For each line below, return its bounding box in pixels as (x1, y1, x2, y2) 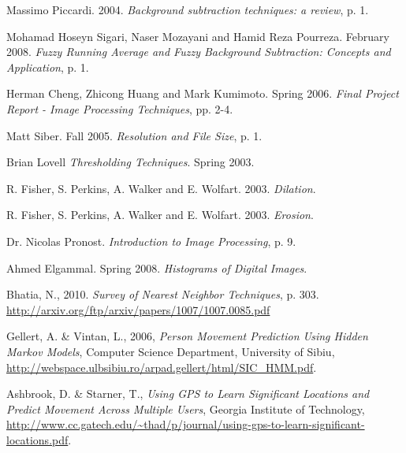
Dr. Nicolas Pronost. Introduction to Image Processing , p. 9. (6, 232, 296, 249)
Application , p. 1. (6, 58, 89, 75)
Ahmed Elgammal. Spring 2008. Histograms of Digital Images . (6, 259, 307, 276)
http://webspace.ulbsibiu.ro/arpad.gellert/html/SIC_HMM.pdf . (6, 358, 317, 375)
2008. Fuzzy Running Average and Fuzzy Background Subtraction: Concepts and (6, 43, 391, 60)
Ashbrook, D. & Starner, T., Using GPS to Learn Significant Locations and (6, 385, 370, 402)
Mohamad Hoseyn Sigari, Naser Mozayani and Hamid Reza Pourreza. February (6, 28, 389, 44)
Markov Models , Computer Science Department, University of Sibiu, (6, 343, 335, 359)
